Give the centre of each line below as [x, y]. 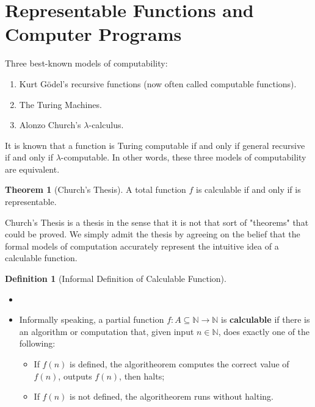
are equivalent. [32, 169]
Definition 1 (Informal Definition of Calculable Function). [116, 279]
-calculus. [106, 125]
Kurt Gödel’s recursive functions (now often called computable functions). [158, 83]
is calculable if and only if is [248, 189]
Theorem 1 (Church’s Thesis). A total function [96, 189]
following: [37, 343]
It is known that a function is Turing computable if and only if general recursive [155, 145]
